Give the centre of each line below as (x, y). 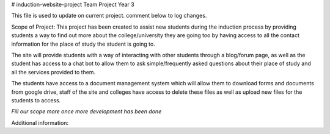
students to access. (36, 100)
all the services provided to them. (53, 72)
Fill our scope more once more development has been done (86, 111)
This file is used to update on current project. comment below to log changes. (109, 16)
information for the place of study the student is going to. (83, 44)
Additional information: (40, 122)
